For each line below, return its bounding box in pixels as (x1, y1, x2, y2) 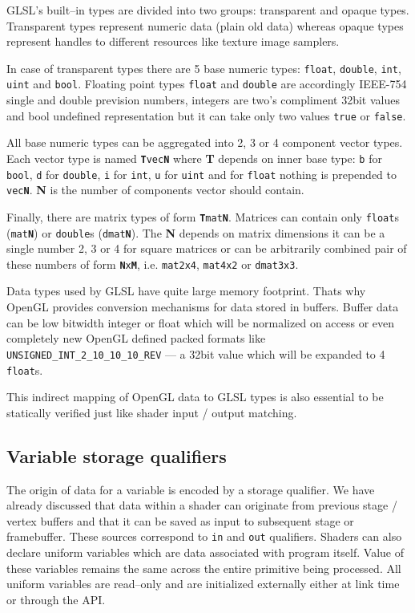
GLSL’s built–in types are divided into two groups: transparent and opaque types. (6, 2, 409, 18)
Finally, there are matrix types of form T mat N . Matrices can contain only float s (6, 208, 399, 225)
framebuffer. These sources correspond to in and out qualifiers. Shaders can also (6, 528, 402, 545)
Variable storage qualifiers (6, 443, 227, 468)
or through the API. (6, 591, 106, 607)
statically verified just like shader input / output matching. (6, 404, 297, 420)
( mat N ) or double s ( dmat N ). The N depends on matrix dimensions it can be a (6, 224, 385, 241)
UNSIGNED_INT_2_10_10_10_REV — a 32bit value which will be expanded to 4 (6, 345, 385, 362)
